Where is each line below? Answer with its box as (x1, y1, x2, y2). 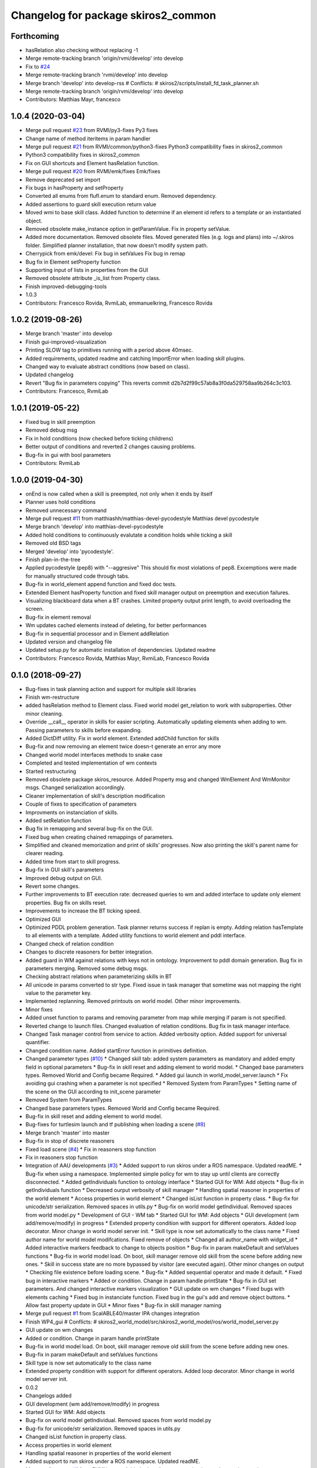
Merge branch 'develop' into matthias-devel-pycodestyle (25, 523, 164, 530)
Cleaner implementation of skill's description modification (25, 792, 166, 799)
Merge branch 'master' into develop (25, 330, 113, 337)
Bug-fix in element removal (25, 614, 91, 621)
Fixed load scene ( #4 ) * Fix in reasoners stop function (25, 1146, 156, 1153)
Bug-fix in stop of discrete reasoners (25, 1137, 114, 1144)
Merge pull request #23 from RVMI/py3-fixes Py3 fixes (25, 127, 158, 134)
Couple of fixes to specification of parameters (25, 800, 137, 807)
